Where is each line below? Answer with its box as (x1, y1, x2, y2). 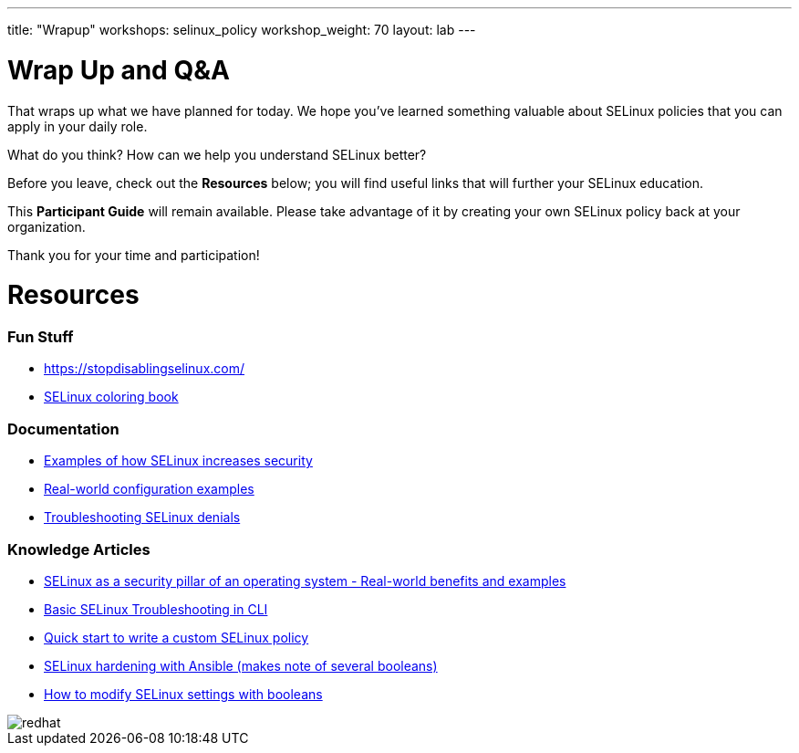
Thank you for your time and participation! (7, 246, 260, 263)
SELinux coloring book (44, 389, 179, 405)
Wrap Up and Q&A (7, 54, 230, 86)
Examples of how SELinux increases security (44, 453, 313, 469)
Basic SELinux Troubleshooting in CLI (44, 601, 268, 617)
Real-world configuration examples (44, 481, 254, 497)
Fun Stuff (7, 328, 74, 346)
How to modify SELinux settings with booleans (44, 685, 323, 702)
